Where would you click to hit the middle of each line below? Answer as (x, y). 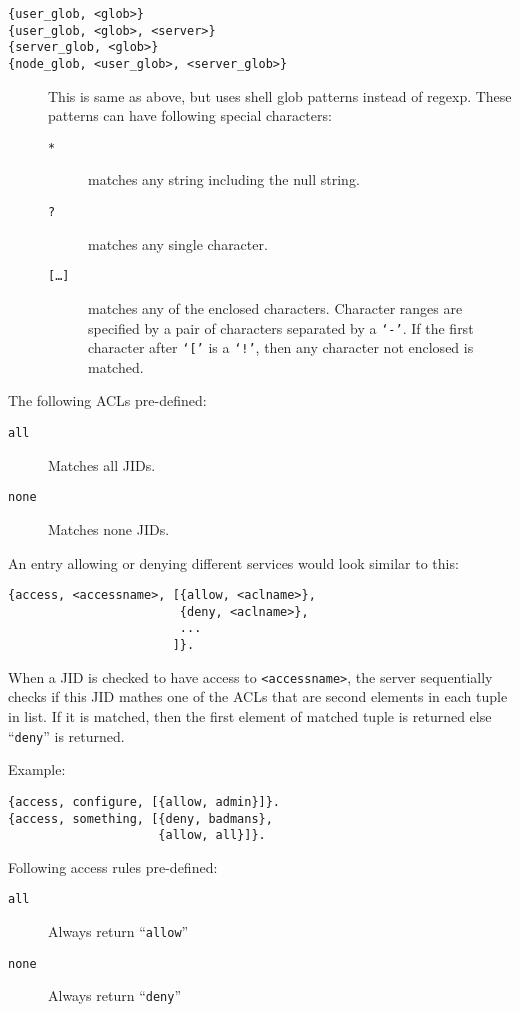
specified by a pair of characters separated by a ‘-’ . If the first (281, 327)
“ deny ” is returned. (66, 735)
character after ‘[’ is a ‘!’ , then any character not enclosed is (281, 347)
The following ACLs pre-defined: (107, 400)
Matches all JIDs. (102, 464)
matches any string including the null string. (224, 179)
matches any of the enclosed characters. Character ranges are (275, 307)
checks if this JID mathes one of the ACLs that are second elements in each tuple (258, 696)
